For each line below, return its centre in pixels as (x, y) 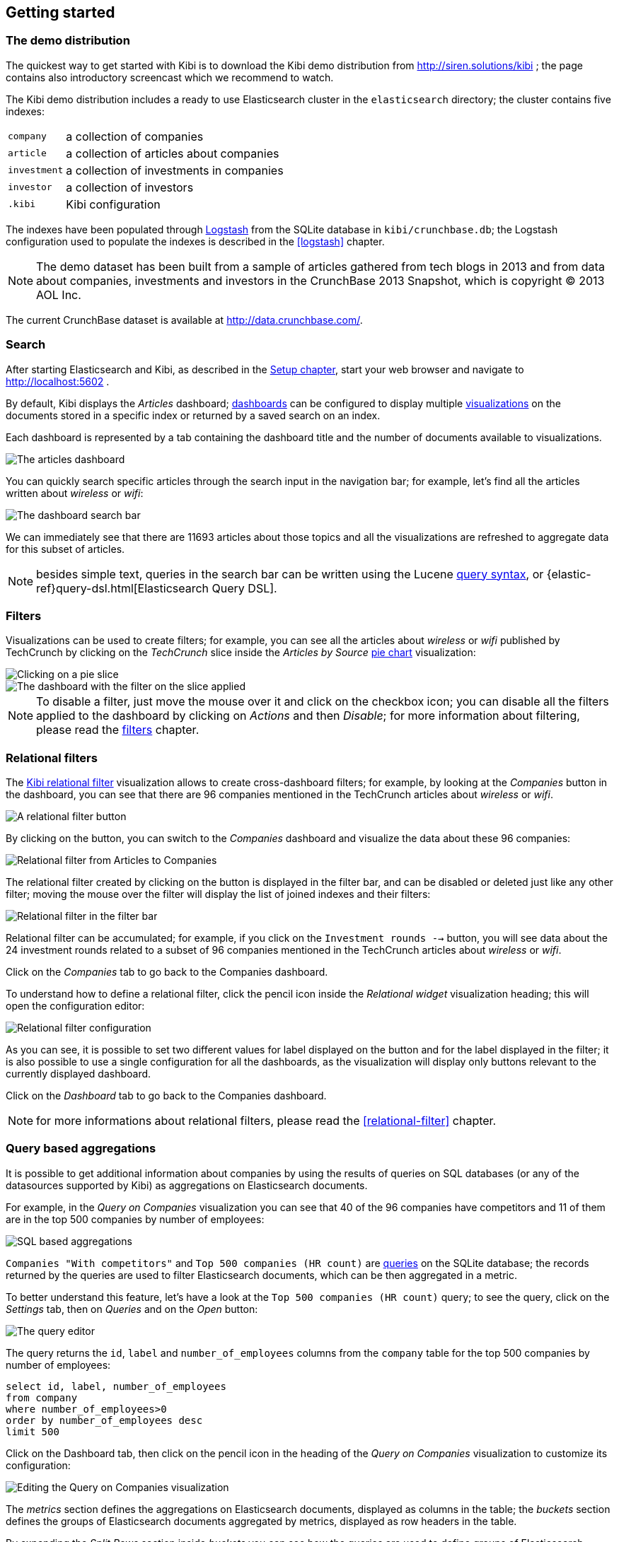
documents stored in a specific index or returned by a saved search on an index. (193, 415)
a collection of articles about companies (173, 153)
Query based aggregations (81, 1149)
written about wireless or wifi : (75, 493)
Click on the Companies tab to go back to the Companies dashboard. (167, 972)
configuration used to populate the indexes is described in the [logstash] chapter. (195, 241)
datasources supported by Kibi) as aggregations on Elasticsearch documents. (187, 1185)
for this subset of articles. (65, 549)
